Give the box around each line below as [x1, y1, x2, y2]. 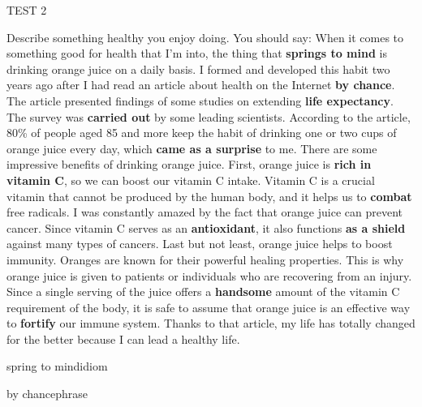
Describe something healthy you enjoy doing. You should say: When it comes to [6, 28, 404, 45]
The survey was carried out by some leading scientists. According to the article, [6, 108, 411, 125]
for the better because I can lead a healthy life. [6, 330, 240, 347]
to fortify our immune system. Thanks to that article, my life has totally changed [6, 315, 416, 332]
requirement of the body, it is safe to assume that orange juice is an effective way [6, 298, 411, 315]
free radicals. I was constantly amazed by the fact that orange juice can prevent [6, 203, 403, 221]
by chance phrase [6, 385, 88, 402]
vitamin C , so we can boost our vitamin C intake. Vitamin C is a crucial [6, 171, 375, 188]
